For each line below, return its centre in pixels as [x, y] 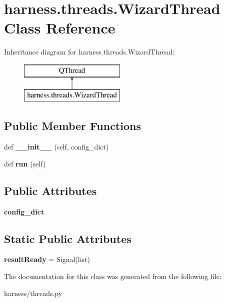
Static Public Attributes [68, 238]
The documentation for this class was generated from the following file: [113, 276]
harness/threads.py [33, 293]
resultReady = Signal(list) [47, 259]
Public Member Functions [72, 126]
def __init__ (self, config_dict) [56, 147]
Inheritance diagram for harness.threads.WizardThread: [89, 52]
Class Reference [60, 28]
